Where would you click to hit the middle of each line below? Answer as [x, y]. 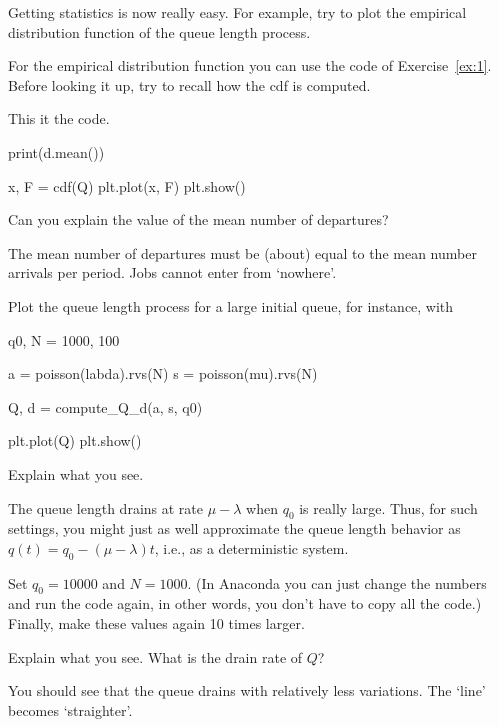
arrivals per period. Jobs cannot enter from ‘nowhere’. [172, 272]
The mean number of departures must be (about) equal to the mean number [242, 252]
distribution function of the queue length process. [159, 31]
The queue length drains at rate [105, 507]
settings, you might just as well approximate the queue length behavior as [234, 528]
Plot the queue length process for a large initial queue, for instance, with [231, 305]
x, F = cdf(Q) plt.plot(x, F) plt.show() [127, 185]
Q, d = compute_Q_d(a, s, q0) [105, 406]
